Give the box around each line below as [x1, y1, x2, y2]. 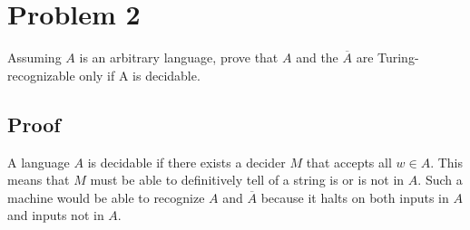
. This [430, 152, 463, 171]
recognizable [7, 65, 75, 84]
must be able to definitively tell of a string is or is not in [90, 170, 405, 189]
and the [296, 48, 338, 67]
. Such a [417, 170, 463, 189]
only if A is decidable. [79, 65, 201, 84]
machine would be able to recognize [7, 187, 205, 206]
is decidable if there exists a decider [87, 152, 286, 171]
